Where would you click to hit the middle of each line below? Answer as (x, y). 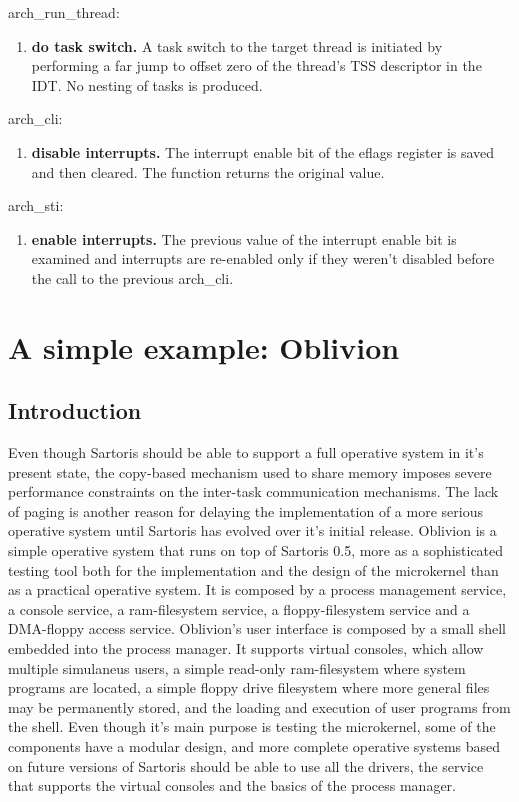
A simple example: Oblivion (204, 346)
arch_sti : (36, 205)
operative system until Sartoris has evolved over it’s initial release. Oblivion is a (252, 530)
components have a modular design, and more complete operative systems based (254, 746)
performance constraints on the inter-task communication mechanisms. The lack (253, 491)
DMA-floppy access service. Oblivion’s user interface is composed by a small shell (257, 628)
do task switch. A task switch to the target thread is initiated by (237, 45)
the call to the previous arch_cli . (132, 277)
